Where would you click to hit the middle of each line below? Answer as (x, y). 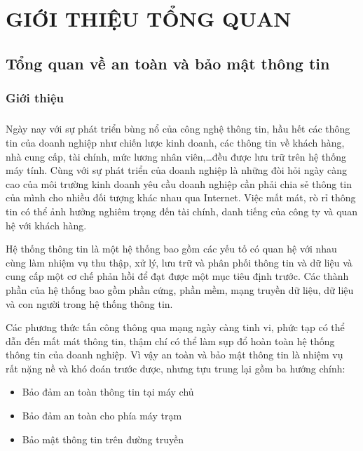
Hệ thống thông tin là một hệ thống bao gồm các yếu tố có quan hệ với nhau (171, 249)
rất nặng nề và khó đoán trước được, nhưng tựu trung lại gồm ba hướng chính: (176, 368)
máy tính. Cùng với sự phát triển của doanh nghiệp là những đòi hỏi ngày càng (177, 170)
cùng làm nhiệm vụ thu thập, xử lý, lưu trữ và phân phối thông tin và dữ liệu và (179, 262)
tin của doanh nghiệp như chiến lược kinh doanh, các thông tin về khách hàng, (175, 142)
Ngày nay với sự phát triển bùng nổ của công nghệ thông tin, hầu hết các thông (178, 129)
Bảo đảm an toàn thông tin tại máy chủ (108, 392)
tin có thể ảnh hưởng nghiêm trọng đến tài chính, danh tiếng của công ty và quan (182, 211)
